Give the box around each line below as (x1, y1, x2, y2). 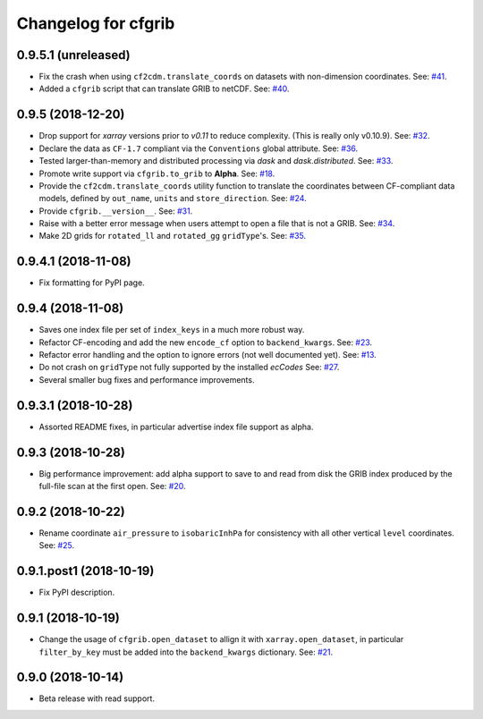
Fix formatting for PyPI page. (38, 277, 145, 288)
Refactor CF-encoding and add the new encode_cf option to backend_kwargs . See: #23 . (38, 336, 373, 348)
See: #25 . (38, 540, 75, 551)
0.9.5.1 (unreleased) (16, 47, 131, 63)
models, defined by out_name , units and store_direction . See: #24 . (38, 193, 308, 204)
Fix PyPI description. (38, 587, 115, 598)
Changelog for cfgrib (16, 13, 175, 33)
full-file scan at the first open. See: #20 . (38, 481, 187, 492)
